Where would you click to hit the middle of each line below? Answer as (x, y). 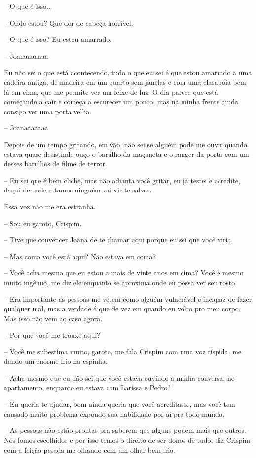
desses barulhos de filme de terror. (55, 164)
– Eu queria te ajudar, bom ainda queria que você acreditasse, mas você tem (120, 404)
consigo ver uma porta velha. (48, 111)
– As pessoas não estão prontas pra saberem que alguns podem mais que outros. (125, 430)
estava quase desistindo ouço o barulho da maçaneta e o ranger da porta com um (127, 154)
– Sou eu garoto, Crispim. (43, 223)
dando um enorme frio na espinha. (56, 361)
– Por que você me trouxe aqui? (52, 335)
